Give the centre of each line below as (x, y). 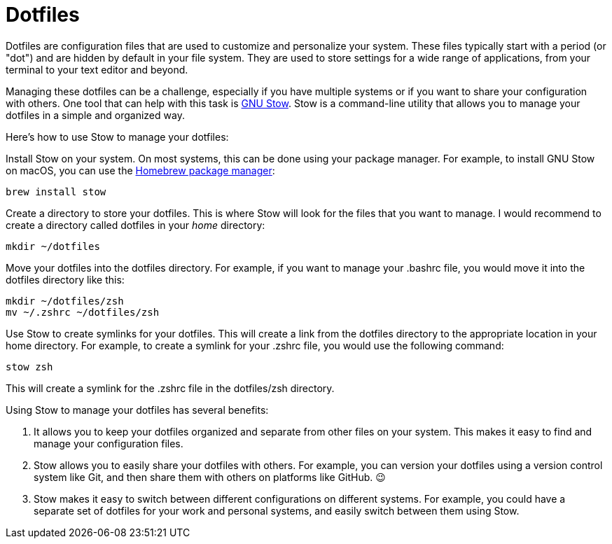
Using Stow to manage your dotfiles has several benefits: (137, 410)
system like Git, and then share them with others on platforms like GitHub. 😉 (210, 477)
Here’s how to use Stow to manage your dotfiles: (117, 137)
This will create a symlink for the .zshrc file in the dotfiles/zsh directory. (170, 388)
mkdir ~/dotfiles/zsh (65, 301)
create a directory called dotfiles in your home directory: (135, 225)
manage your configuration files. (109, 443)
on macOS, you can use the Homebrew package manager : (140, 170)
